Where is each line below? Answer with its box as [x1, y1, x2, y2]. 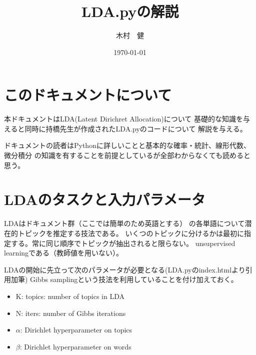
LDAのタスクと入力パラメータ [4, 189, 205, 209]
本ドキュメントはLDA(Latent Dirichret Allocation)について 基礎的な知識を [4, 113, 243, 124]
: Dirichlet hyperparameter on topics [20, 324, 132, 335]
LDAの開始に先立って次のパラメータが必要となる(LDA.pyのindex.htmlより [4, 264, 245, 274]
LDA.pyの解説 [81, 1, 179, 21]
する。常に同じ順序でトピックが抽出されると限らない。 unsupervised [10, 237, 235, 248]
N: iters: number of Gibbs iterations [15, 307, 126, 318]
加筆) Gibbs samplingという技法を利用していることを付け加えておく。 [10, 274, 238, 284]
